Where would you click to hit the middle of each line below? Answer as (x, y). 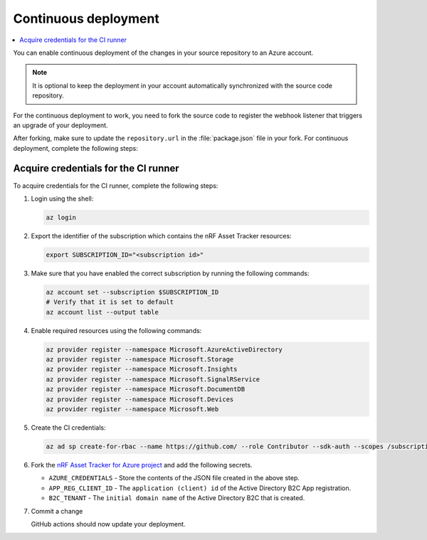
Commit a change (57, 511)
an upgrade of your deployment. (60, 125)
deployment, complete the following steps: (75, 148)
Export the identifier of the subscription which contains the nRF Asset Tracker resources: (161, 235)
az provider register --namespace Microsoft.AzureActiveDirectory (164, 349)
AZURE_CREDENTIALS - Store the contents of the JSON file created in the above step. (174, 478)
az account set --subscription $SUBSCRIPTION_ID (132, 292)
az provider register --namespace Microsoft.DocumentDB (146, 389)
